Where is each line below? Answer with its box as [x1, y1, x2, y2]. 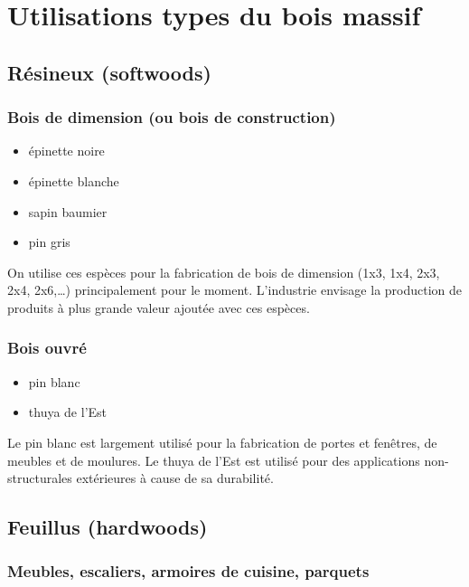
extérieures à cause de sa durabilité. [76, 469, 274, 488]
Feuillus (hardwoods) [7, 513, 208, 541]
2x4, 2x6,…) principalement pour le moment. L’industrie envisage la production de [7, 280, 463, 299]
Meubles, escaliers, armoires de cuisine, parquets [7, 560, 370, 582]
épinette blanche [28, 171, 119, 190]
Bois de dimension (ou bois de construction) [7, 106, 336, 128]
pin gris [28, 232, 70, 251]
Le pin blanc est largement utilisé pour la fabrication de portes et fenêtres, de [7, 432, 437, 451]
